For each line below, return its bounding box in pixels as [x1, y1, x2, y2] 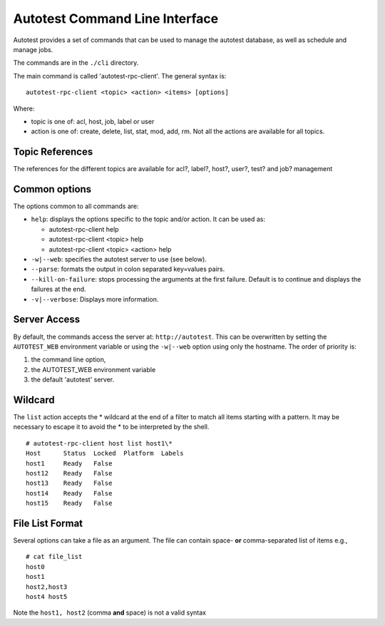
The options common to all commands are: [13, 202, 139, 210]
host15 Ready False [26, 499, 113, 508]
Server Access [13, 314, 81, 326]
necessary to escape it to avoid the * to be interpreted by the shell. [13, 423, 210, 431]
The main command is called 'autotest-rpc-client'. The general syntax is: [13, 71, 227, 80]
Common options [13, 183, 92, 195]
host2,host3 [26, 583, 68, 591]
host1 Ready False [26, 459, 113, 467]
